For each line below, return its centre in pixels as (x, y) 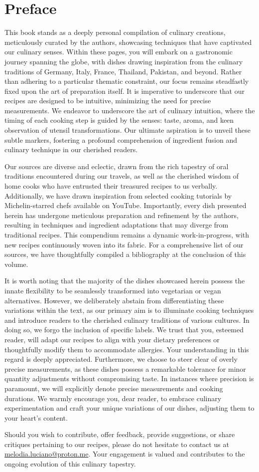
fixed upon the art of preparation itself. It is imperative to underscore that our (125, 91)
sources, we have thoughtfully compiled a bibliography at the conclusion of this (125, 254)
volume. (16, 264)
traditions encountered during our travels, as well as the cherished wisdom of (122, 176)
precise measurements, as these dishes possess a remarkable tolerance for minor (125, 368)
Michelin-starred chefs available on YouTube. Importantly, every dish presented (126, 205)
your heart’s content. (36, 417)
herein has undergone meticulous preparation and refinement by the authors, (122, 215)
